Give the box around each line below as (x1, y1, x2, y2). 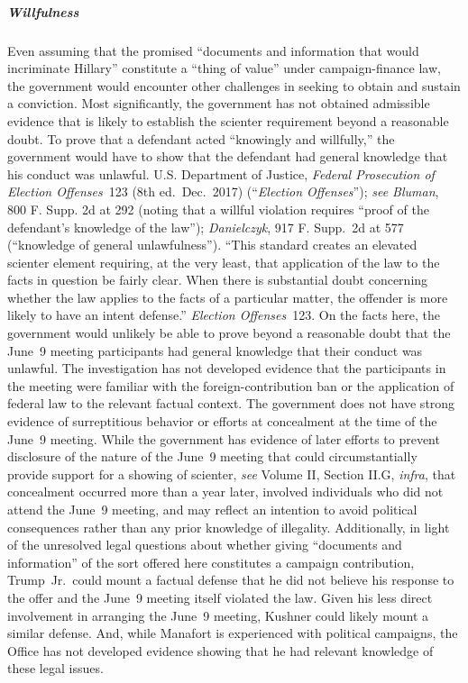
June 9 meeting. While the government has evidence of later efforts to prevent (7, 429, 440, 448)
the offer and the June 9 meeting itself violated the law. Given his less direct (7, 587, 433, 606)
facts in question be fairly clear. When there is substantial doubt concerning (7, 270, 428, 289)
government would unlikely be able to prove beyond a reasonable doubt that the (7, 323, 451, 342)
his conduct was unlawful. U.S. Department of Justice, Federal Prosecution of (7, 164, 435, 183)
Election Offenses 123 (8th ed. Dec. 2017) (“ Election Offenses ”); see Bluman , (7, 182, 439, 201)
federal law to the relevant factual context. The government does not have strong (7, 394, 455, 413)
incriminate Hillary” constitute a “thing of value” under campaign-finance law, (7, 59, 441, 77)
